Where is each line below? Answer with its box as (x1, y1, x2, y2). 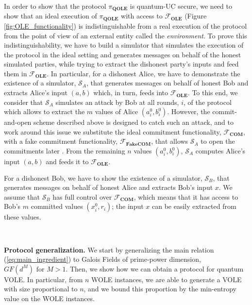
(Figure (185, 11, 207, 21)
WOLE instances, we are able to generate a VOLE (91, 274, 242, 284)
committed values (31, 201, 83, 211)
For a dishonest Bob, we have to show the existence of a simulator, (4, 172, 202, 183)
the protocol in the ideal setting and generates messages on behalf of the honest (4, 49, 241, 59)
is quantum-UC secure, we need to (130, 1, 232, 11)
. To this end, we (187, 87, 238, 98)
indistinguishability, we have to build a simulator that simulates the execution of (4, 40, 244, 50)
